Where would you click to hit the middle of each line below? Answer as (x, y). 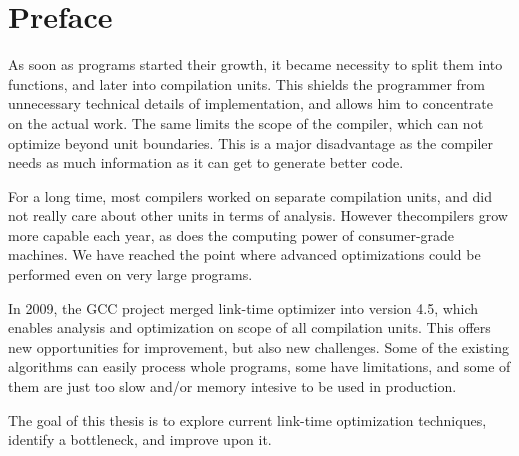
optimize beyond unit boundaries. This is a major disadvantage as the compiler (251, 142)
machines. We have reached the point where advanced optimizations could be (244, 254)
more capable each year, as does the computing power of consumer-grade (231, 234)
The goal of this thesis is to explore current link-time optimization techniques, (247, 419)
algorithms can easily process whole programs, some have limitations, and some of (259, 366)
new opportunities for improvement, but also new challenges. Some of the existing (258, 346)
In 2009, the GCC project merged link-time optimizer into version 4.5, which (243, 307)
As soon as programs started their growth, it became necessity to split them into (255, 64)
